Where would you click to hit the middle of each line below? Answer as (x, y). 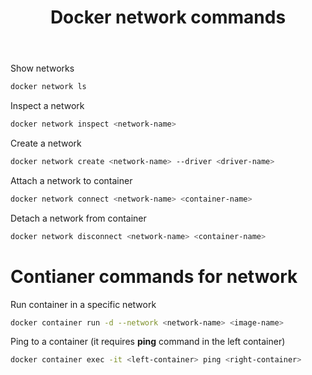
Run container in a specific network (83, 304)
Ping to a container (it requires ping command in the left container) (148, 342)
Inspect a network (47, 106)
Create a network (46, 143)
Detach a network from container (78, 218)
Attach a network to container (71, 180)
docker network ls (48, 87)
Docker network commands (168, 17)
